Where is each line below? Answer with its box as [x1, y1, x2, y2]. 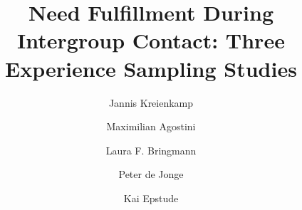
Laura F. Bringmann [105, 142, 197, 157]
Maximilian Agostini [106, 119, 196, 134]
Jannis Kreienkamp [108, 95, 194, 110]
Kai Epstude [123, 190, 179, 205]
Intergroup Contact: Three [17, 26, 285, 55]
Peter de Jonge [118, 167, 184, 182]
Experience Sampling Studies [5, 53, 297, 83]
